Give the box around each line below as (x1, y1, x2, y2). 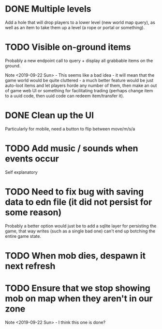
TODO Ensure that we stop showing (5, 283, 151, 294)
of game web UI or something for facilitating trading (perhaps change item (5, 87, 153, 93)
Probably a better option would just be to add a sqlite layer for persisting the (5, 223, 157, 229)
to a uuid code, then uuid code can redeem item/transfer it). (5, 93, 124, 99)
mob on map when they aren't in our (5, 293, 153, 304)
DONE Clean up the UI (5, 110, 94, 121)
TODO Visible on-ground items (5, 42, 132, 53)
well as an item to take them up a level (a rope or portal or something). (5, 24, 145, 30)
